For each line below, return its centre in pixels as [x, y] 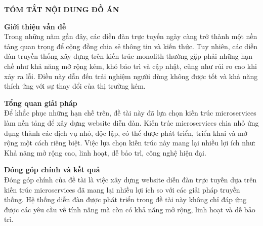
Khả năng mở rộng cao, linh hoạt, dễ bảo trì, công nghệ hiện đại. [105, 152]
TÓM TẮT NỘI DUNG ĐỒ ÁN [62, 9]
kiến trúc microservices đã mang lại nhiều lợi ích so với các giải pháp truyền [122, 189]
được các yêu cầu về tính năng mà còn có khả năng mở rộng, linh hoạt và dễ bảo [130, 209]
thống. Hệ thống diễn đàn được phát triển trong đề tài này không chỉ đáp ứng [125, 199]
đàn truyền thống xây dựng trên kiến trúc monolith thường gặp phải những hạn [128, 56]
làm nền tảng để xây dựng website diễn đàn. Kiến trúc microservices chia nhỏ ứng [131, 122]
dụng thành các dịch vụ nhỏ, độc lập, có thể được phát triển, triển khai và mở [126, 133]
